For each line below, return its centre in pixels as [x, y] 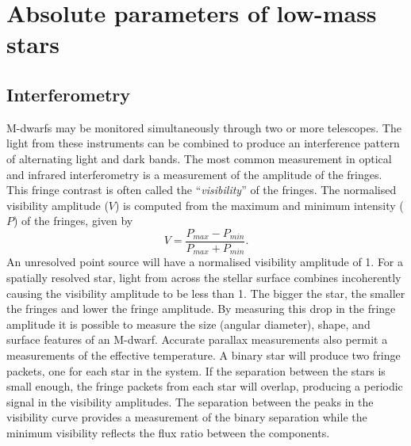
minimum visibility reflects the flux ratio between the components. [168, 432]
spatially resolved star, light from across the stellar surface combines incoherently [204, 278]
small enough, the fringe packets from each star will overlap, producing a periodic [205, 386]
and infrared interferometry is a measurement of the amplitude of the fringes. [194, 174]
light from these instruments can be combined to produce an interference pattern [203, 143]
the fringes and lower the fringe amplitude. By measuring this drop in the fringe [201, 309]
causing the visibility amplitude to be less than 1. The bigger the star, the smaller [206, 293]
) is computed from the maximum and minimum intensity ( [259, 205]
